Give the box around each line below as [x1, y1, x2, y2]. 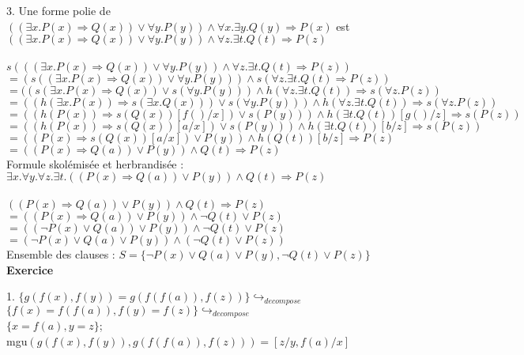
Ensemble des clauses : [6, 245, 115, 262]
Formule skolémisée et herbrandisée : [6, 155, 184, 172]
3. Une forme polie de [6, 2, 111, 18]
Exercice [6, 261, 54, 278]
